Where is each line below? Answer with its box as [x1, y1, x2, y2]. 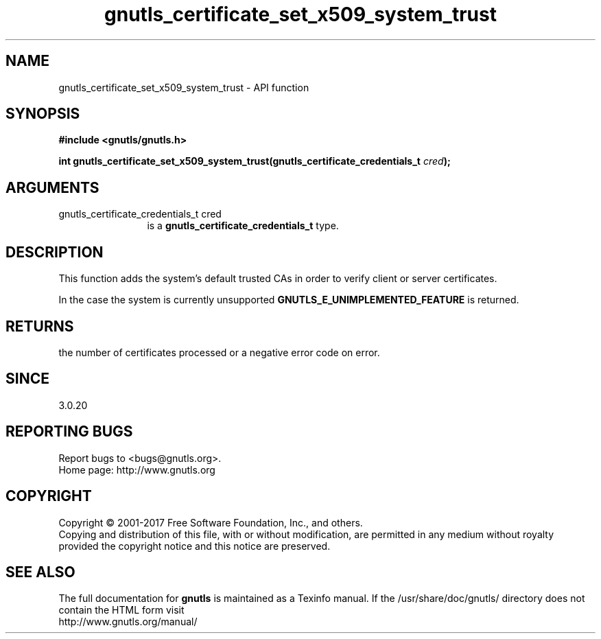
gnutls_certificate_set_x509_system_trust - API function [58, 81, 309, 93]
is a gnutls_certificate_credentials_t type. [147, 220, 339, 232]
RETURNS [5, 317, 74, 335]
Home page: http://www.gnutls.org [58, 463, 215, 476]
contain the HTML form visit [58, 604, 185, 616]
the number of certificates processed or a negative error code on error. [58, 346, 380, 358]
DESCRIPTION [5, 243, 104, 261]
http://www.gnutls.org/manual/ [58, 616, 198, 628]
